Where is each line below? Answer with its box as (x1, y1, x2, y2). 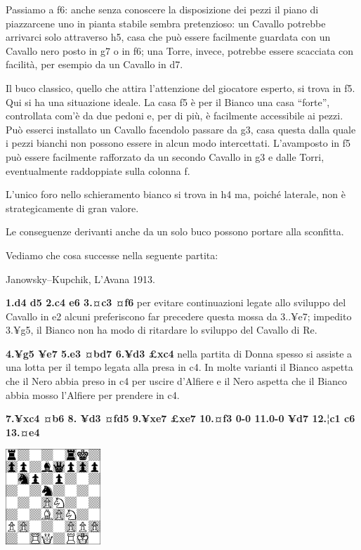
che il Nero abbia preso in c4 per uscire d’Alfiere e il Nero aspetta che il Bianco (6, 374, 347, 388)
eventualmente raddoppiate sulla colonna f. (6, 163, 190, 178)
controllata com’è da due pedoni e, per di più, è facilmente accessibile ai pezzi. (6, 108, 343, 123)
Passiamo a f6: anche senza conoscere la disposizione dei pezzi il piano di (6, 2, 319, 16)
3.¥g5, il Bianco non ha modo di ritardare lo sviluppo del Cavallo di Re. (6, 322, 317, 337)
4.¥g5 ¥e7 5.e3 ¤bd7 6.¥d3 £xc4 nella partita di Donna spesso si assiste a (6, 346, 353, 360)
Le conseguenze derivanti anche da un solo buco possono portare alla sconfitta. (6, 224, 344, 239)
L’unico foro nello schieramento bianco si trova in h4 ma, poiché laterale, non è (6, 187, 346, 202)
